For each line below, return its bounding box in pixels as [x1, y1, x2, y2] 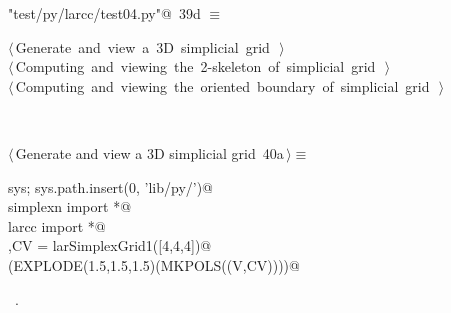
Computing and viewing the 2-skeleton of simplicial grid [15, 56, 376, 77]
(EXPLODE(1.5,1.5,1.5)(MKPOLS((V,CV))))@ [8, 254, 300, 275]
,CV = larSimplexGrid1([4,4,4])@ [8, 235, 212, 256]
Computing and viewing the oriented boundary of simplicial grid [15, 75, 430, 96]
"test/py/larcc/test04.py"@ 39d [8, 3, 201, 23]
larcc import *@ [8, 215, 106, 236]
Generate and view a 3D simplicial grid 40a [15, 142, 284, 163]
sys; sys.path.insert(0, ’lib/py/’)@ [8, 176, 214, 197]
